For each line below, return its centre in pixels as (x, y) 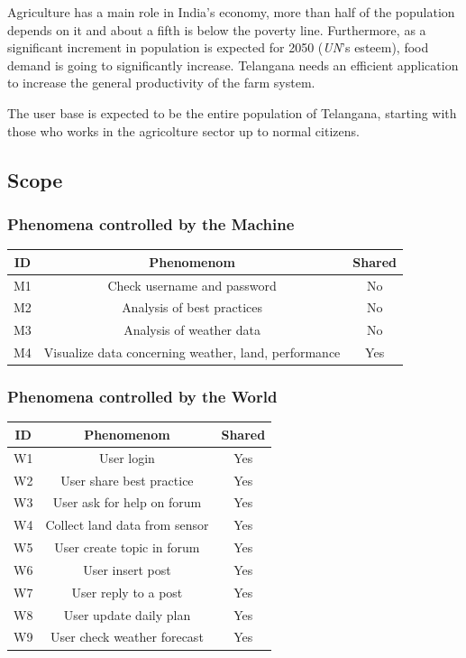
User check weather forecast (127, 637)
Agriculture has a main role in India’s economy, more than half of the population (231, 12)
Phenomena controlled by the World (142, 397)
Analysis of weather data (192, 330)
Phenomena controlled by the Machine (151, 223)
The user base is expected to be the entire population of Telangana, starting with (232, 112)
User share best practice (127, 480)
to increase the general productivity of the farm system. (161, 83)
